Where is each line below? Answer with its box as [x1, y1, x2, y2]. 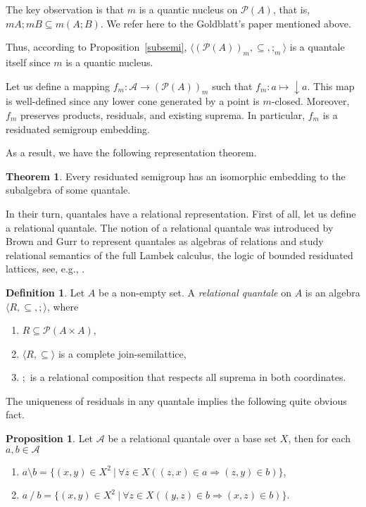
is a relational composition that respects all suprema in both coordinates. [30, 370, 346, 384]
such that [212, 78, 253, 93]
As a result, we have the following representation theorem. [6, 145, 257, 160]
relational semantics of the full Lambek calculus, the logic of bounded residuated [6, 247, 353, 262]
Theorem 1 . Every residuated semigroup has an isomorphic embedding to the [6, 168, 346, 183]
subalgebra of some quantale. [6, 182, 131, 197]
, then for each [288, 431, 351, 446]
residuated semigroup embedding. [6, 121, 150, 136]
